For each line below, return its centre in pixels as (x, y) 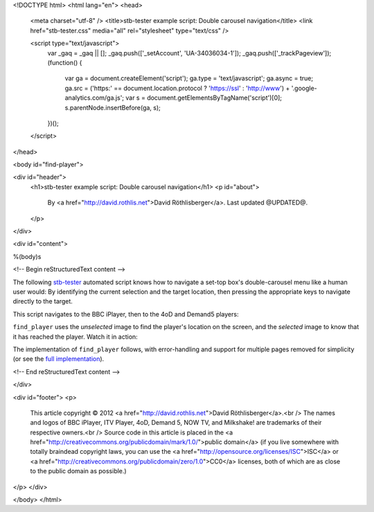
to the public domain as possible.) (79, 471)
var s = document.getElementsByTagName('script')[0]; (204, 98)
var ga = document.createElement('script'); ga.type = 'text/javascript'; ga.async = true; (189, 78)
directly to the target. (43, 301)
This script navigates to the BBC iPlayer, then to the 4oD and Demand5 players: (126, 314)
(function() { (65, 62)
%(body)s (27, 256)
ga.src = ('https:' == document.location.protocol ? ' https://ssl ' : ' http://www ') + (177, 88)
